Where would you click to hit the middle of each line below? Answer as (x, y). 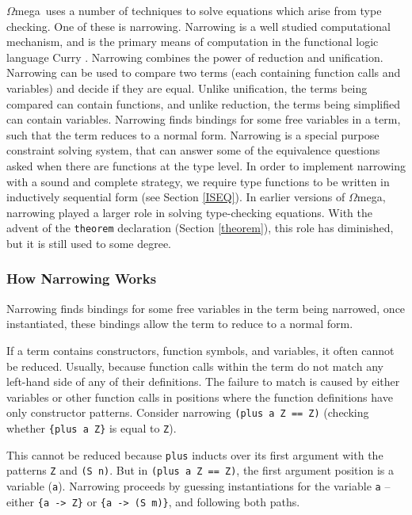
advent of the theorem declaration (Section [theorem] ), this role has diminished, (200, 228)
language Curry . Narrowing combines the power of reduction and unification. (195, 57)
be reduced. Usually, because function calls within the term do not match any (195, 366)
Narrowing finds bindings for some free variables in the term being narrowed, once (206, 308)
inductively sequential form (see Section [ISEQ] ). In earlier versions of (176, 197)
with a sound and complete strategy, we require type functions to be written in (198, 181)
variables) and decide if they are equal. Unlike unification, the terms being (187, 88)
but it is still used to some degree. (89, 243)
